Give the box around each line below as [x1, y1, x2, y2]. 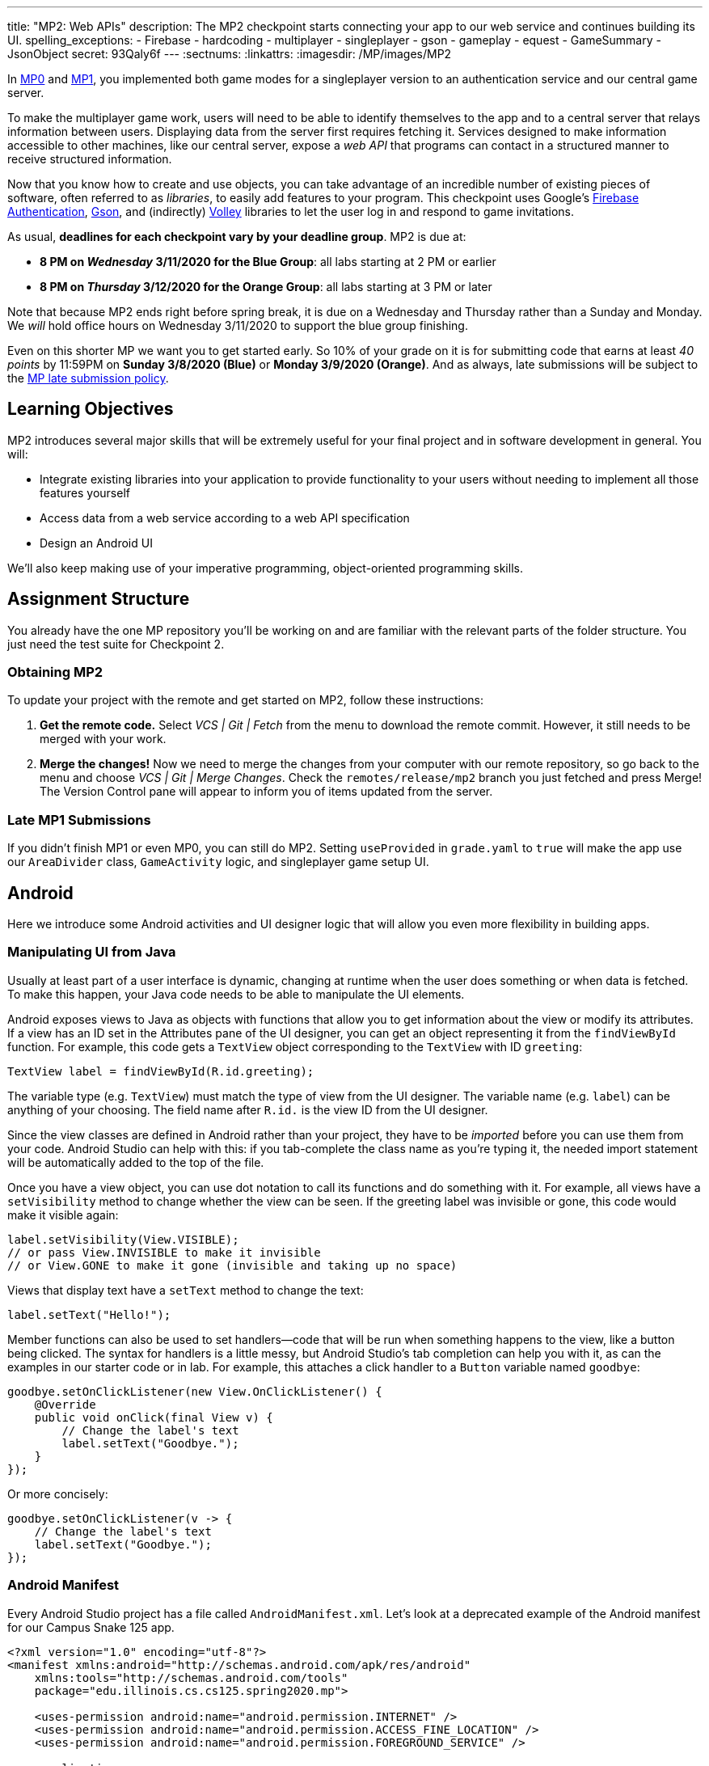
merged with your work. [40, 732, 167, 746]
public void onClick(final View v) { [34, 1410, 273, 1424]
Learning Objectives [7, 399, 174, 420]
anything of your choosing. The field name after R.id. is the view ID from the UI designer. [7, 1102, 488, 1117]
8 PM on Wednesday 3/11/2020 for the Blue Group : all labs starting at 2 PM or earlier [40, 255, 496, 268]
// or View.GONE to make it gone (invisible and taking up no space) [7, 1258, 458, 1272]
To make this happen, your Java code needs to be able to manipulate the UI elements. [7, 987, 465, 1001]
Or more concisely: [7, 1486, 108, 1501]
